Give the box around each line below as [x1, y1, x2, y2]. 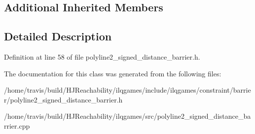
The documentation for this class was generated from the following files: [4, 68, 221, 78]
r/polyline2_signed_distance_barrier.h [4, 94, 123, 104]
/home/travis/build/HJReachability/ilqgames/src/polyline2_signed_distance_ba [4, 111, 251, 121]
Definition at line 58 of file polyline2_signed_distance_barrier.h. [4, 51, 200, 62]
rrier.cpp [4, 120, 30, 131]
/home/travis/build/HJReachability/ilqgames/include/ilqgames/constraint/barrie [4, 85, 251, 95]
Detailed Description [4, 29, 112, 44]
